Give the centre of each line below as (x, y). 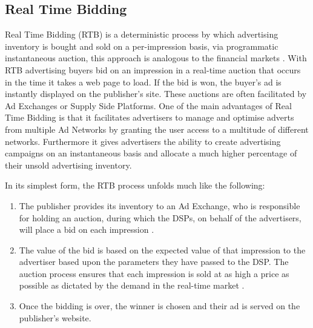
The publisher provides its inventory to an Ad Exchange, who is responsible (160, 205)
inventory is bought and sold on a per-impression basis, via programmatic (142, 46)
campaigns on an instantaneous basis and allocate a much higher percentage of (151, 153)
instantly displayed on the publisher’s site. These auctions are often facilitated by (156, 94)
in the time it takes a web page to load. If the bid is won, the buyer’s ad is (143, 82)
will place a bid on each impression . (87, 229)
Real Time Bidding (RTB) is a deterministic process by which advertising (142, 34)
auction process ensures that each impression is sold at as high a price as (154, 273)
